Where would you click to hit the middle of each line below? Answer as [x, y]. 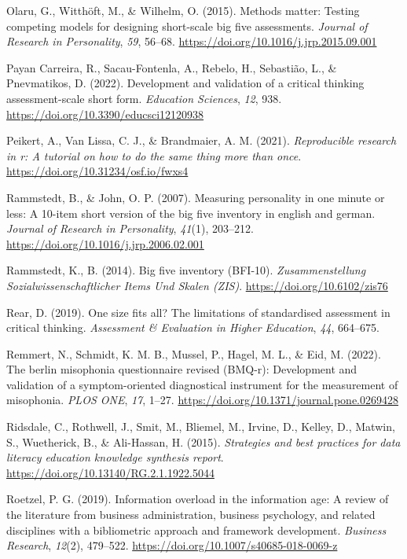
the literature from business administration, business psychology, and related [191, 515]
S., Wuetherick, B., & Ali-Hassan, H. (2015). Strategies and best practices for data [203, 441]
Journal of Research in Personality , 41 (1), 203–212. [130, 228]
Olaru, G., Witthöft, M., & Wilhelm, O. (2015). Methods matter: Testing [183, 10]
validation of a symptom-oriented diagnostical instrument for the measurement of [202, 384]
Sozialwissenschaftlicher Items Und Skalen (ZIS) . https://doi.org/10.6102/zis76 [197, 285]
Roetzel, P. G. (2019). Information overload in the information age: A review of [198, 499]
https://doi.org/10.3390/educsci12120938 [105, 114]
